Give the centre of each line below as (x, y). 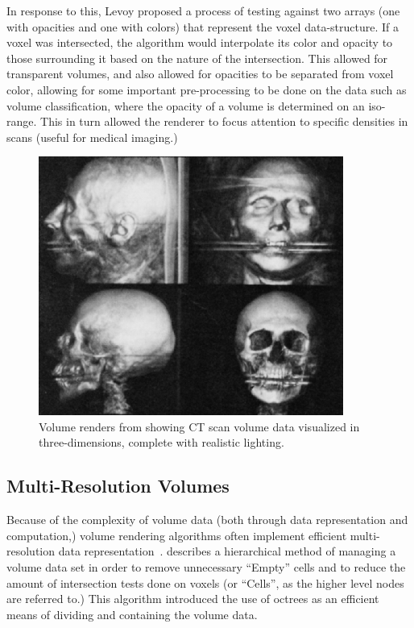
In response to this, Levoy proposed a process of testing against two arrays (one (203, 10)
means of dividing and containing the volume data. (132, 614)
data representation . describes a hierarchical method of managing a (227, 551)
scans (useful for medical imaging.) (92, 137)
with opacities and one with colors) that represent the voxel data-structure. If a (203, 26)
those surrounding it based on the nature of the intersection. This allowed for (197, 58)
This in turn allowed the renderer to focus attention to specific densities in (224, 121)
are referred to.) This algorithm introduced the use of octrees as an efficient (193, 599)
